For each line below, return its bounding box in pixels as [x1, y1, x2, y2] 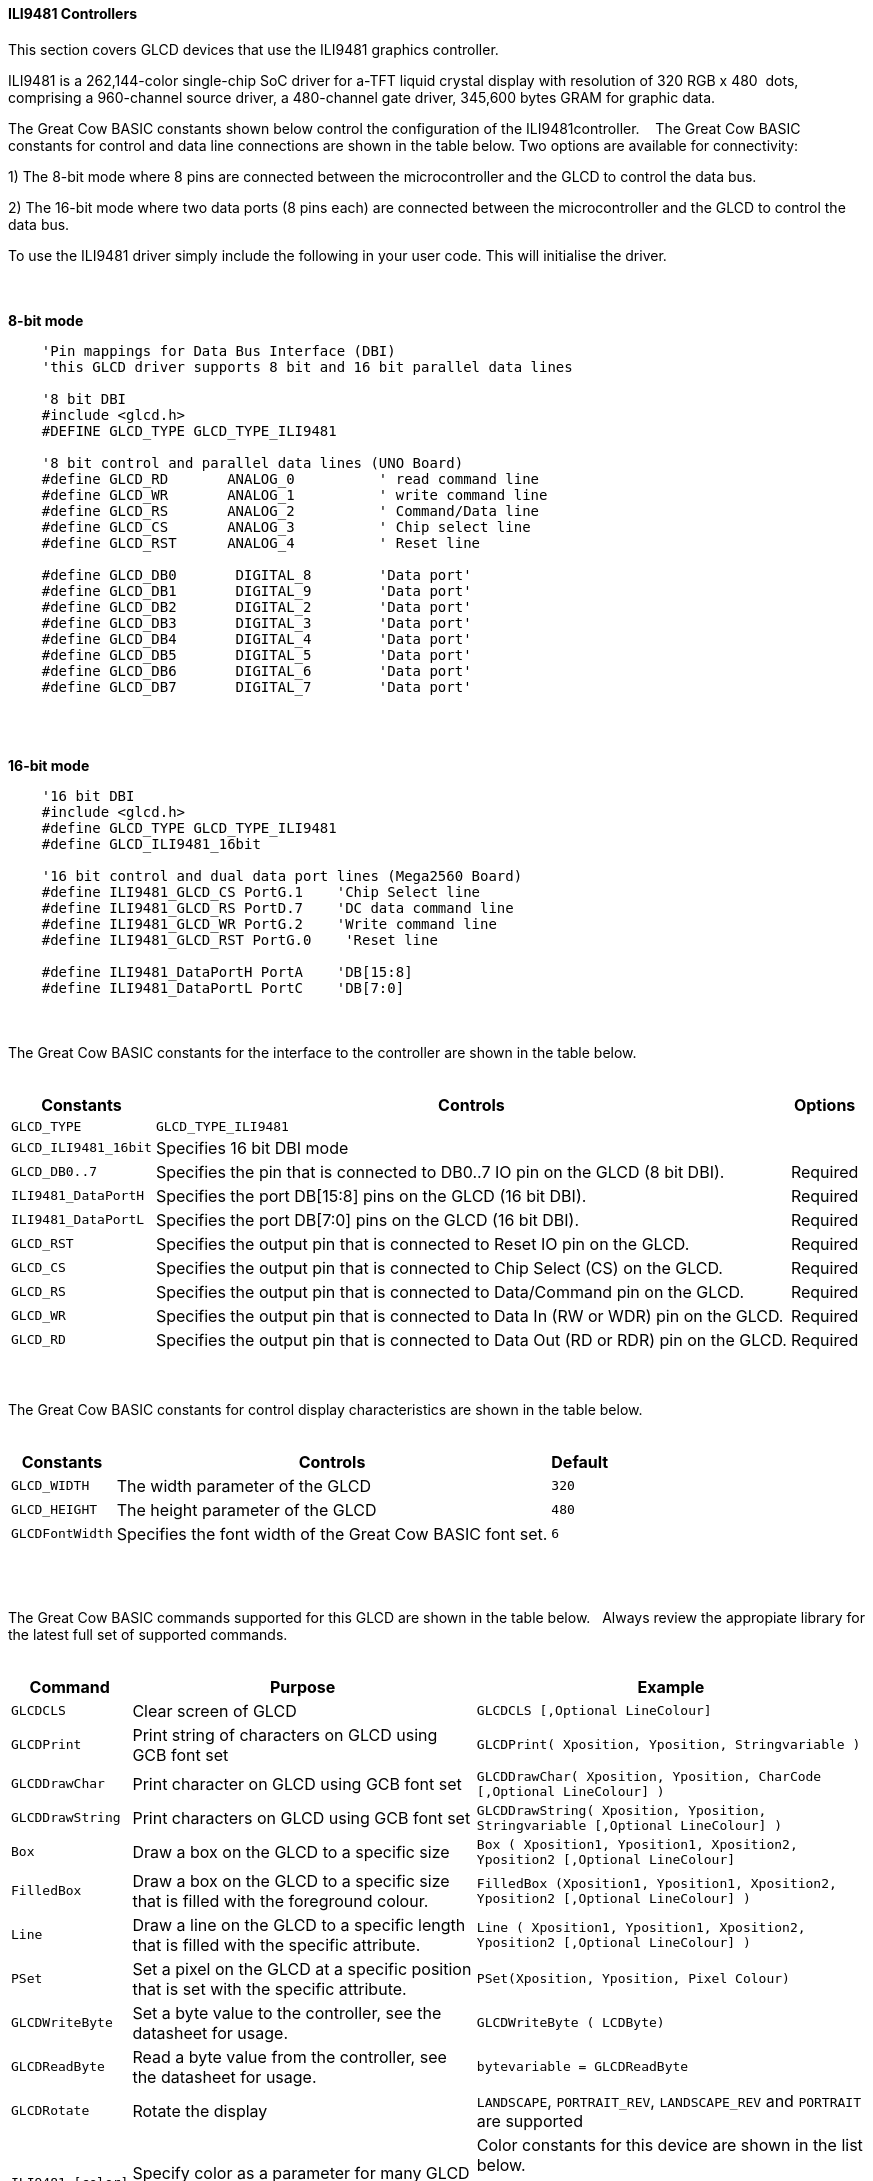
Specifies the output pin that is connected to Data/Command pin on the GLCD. [155, 1281, 745, 1302]
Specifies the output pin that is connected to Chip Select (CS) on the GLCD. [155, 1257, 723, 1278]
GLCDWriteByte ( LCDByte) [476, 2015, 665, 2031]
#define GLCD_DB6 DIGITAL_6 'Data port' [41, 662, 472, 679]
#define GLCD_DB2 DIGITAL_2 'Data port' [41, 598, 472, 615]
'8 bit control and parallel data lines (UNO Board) [41, 454, 464, 471]
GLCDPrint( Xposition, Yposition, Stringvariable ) [476, 1737, 861, 1753]
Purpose [269, 1676, 336, 1697]
